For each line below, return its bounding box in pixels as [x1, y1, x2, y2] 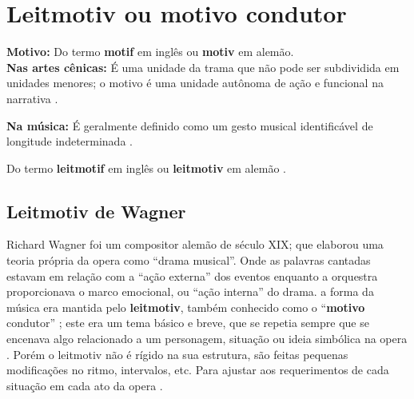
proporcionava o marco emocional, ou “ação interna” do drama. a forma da [6, 283, 374, 300]
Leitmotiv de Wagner [6, 198, 186, 223]
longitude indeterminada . [6, 133, 133, 150]
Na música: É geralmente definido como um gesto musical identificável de [6, 117, 373, 134]
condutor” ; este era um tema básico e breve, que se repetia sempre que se [6, 314, 369, 331]
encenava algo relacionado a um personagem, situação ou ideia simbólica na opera [6, 330, 408, 347]
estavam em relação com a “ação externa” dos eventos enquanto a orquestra [6, 267, 378, 284]
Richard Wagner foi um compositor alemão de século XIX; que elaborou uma [6, 236, 384, 253]
